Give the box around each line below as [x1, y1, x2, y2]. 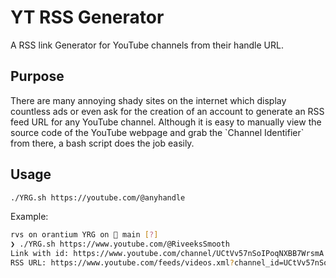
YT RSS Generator [10, 6, 165, 29]
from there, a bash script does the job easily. [10, 137, 195, 149]
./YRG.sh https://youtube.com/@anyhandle [10, 192, 186, 203]
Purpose [10, 68, 65, 85]
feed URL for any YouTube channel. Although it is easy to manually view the [10, 116, 322, 128]
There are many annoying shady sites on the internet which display [10, 94, 287, 106]
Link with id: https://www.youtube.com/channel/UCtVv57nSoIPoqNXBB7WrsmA [10, 249, 325, 259]
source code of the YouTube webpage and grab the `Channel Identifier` [10, 126, 305, 138]
